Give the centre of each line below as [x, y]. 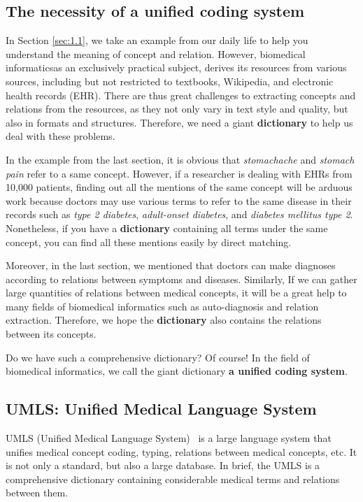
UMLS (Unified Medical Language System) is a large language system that [169, 438]
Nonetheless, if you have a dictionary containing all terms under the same [167, 228]
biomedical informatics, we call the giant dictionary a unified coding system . [177, 371]
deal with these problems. [60, 136]
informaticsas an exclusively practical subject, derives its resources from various [176, 67]
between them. [37, 493]
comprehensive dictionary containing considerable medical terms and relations [173, 479]
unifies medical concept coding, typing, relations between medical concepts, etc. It [181, 451]
